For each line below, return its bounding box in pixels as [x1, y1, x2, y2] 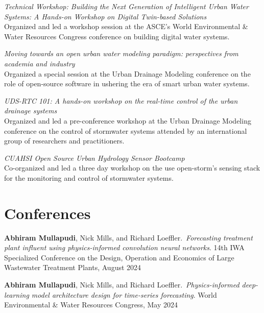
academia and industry [4, 58, 75, 68]
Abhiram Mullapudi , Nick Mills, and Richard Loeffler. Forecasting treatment [4, 232, 253, 243]
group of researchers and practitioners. [4, 135, 125, 146]
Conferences [4, 202, 91, 223]
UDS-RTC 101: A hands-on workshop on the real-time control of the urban [4, 95, 238, 106]
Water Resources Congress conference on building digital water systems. [4, 31, 230, 41]
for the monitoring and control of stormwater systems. [4, 172, 174, 183]
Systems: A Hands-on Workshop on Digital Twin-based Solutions [4, 11, 207, 21]
